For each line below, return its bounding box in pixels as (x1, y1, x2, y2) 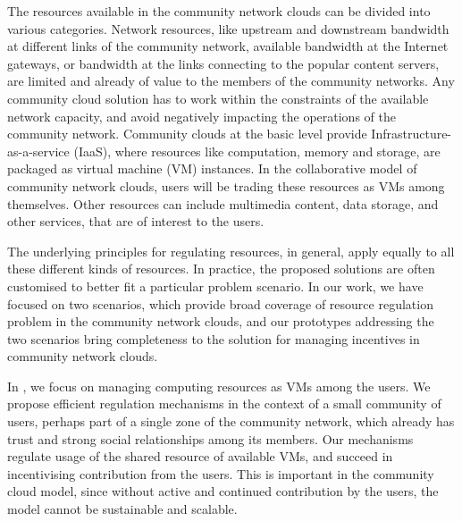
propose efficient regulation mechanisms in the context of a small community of (7, 394, 441, 413)
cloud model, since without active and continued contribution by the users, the (7, 482, 439, 500)
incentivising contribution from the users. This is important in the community (7, 464, 434, 483)
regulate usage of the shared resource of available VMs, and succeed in (7, 447, 393, 466)
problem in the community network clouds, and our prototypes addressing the (7, 312, 434, 331)
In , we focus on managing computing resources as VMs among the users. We (7, 376, 431, 395)
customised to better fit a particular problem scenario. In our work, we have (7, 276, 424, 295)
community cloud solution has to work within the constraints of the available (7, 88, 429, 107)
